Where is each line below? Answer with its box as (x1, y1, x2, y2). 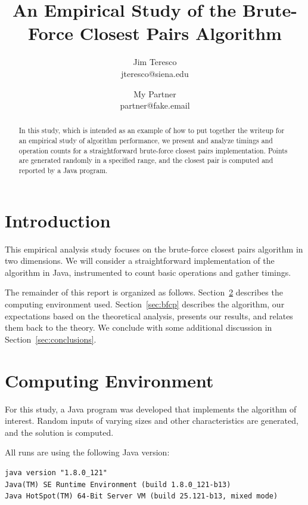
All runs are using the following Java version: (5, 446, 170, 458)
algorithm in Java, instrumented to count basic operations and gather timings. (5, 266, 291, 278)
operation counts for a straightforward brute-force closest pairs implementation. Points (18, 145, 288, 155)
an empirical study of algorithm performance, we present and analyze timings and (18, 136, 273, 146)
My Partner (133, 87, 176, 100)
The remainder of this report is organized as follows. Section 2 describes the (5, 286, 283, 298)
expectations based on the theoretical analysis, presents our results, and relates (5, 309, 293, 322)
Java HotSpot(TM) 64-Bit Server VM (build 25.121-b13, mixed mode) (5, 492, 278, 501)
